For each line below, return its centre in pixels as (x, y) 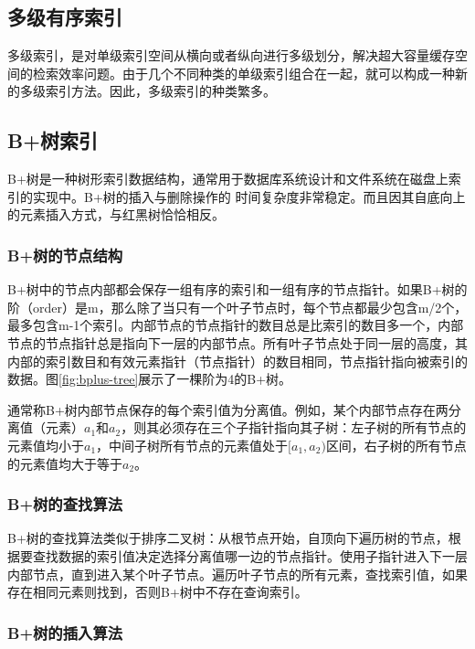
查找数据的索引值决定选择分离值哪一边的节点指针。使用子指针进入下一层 (250, 555)
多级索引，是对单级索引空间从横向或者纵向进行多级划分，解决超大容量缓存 (231, 55)
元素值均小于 (46, 445)
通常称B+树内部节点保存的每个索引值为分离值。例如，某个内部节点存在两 (228, 409)
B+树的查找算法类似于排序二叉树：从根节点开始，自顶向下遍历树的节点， (228, 538)
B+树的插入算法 (65, 632)
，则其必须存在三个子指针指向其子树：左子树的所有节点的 (294, 427)
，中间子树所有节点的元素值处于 (192, 445)
